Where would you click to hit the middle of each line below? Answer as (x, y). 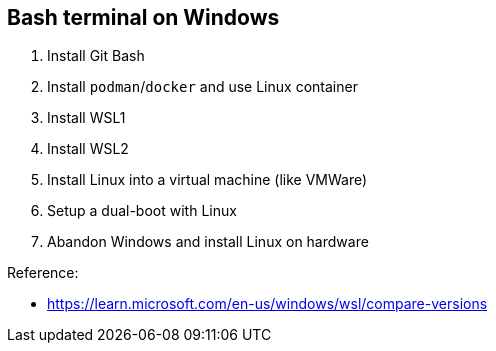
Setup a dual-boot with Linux (142, 211)
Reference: (43, 273)
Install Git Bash (96, 56)
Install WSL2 (88, 149)
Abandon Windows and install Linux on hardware (208, 242)
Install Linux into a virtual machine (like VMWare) (207, 180)
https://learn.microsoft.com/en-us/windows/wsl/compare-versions (267, 304)
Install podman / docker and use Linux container (202, 87)
